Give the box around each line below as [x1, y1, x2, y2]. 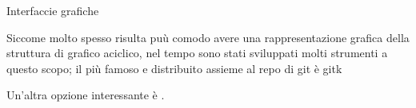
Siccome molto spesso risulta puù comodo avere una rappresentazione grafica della [6, 29, 410, 45]
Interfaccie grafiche [6, 2, 99, 18]
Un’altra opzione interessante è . [6, 87, 165, 103]
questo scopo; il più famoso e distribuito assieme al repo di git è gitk [6, 60, 342, 76]
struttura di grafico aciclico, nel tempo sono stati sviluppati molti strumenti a [6, 44, 388, 61]
